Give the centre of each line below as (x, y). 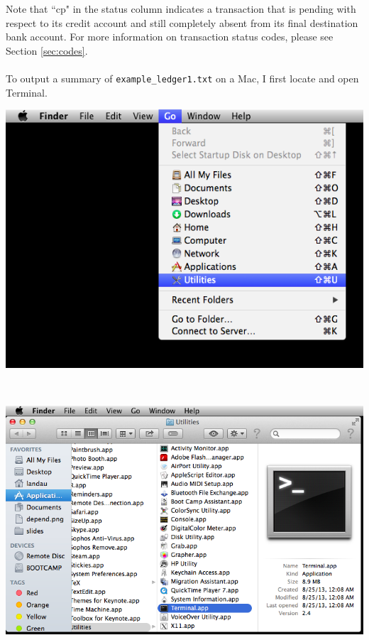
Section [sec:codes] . (47, 50)
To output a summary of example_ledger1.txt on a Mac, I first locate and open (182, 78)
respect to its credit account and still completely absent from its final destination (182, 22)
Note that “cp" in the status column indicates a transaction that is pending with (181, 9)
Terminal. (27, 92)
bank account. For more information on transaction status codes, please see (170, 37)
